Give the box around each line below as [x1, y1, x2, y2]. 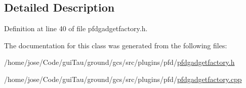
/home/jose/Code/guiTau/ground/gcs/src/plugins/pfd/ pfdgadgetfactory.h [4, 57, 235, 67]
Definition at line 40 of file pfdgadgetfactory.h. [4, 23, 148, 34]
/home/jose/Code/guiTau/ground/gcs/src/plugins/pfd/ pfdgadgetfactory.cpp [4, 73, 242, 84]
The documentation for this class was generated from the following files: [4, 40, 227, 50]
